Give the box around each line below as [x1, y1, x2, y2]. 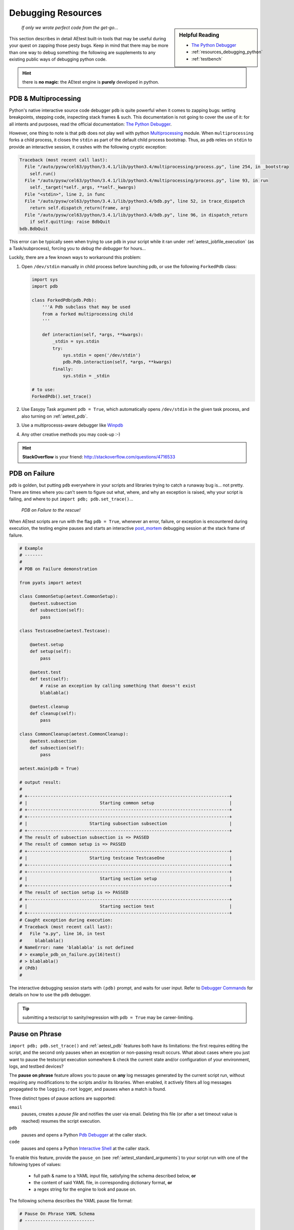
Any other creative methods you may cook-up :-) [21, 431, 120, 437]
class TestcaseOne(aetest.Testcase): [19, 628, 111, 634]
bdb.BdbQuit [19, 226, 49, 231]
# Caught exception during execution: [19, 917, 113, 922]
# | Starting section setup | [19, 876, 232, 882]
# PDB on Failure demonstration [19, 566, 98, 572]
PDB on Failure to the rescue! [21, 507, 81, 513]
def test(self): [29, 676, 69, 682]
